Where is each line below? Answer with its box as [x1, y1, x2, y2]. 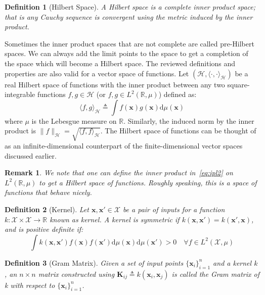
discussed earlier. [5, 150, 57, 161]
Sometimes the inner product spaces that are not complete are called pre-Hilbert [5, 38, 254, 48]
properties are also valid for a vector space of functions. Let [5, 68, 189, 78]
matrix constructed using [38, 268, 115, 279]
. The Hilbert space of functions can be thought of [100, 125, 256, 136]
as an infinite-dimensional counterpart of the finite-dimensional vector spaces [5, 140, 243, 151]
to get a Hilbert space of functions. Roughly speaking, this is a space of [39, 177, 257, 187]
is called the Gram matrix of [171, 268, 259, 279]
